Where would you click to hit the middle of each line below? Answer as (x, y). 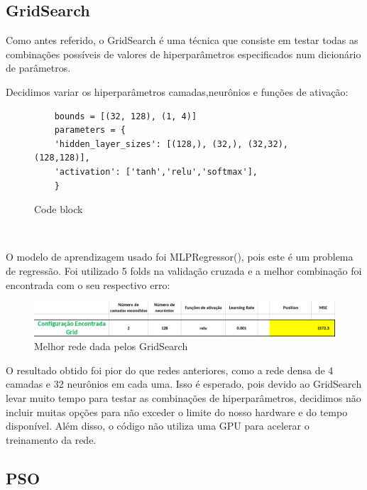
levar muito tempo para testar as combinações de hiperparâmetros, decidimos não (183, 397)
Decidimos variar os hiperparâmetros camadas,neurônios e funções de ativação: (177, 91)
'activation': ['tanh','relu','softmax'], (156, 171)
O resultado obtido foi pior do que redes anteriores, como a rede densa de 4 (170, 370)
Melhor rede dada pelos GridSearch (111, 346)
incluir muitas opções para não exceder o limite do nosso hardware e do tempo (177, 412)
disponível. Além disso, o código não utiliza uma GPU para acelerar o (158, 426)
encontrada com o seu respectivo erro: (88, 284)
